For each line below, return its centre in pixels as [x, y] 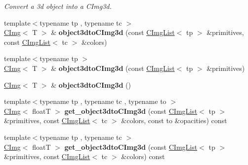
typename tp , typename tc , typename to [103, 101]
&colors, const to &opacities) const [174, 120]
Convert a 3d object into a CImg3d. [58, 6]
